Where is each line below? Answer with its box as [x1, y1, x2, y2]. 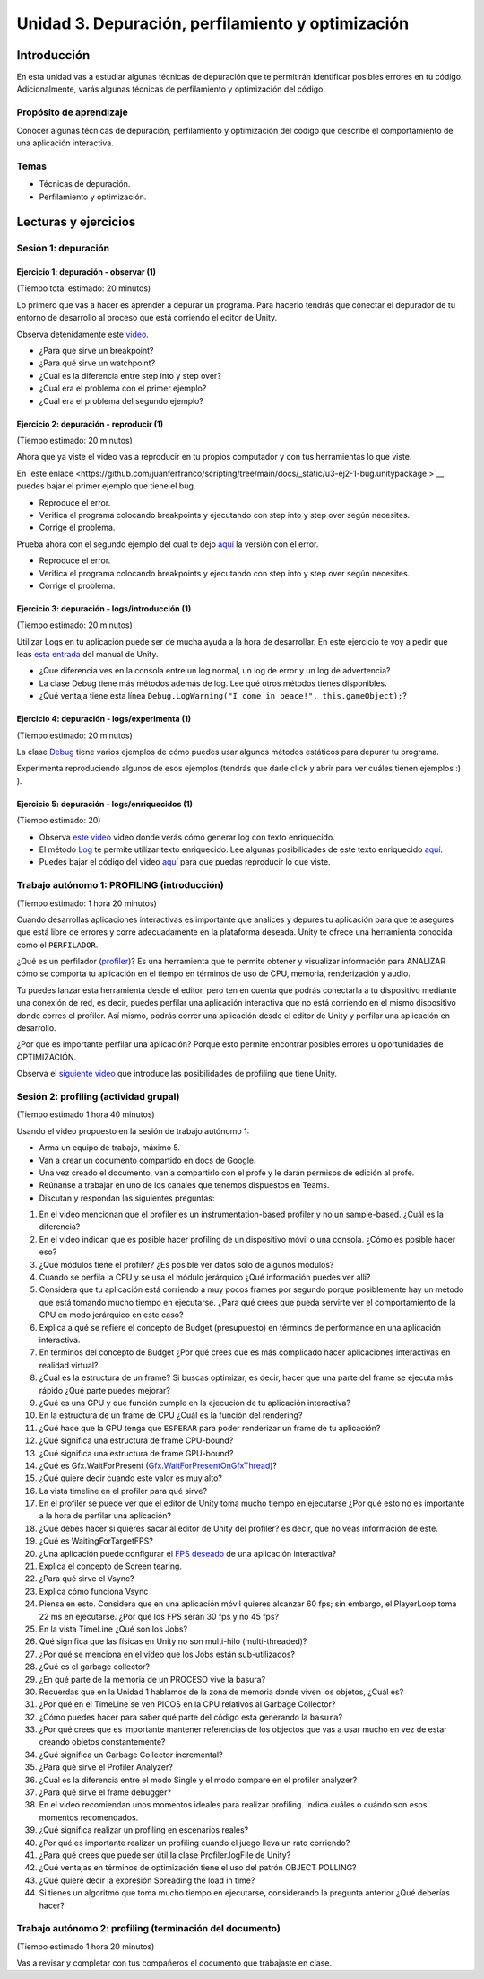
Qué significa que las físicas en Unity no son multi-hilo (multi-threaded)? [39, 1636, 307, 1647]
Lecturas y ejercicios [16, 215, 136, 230]
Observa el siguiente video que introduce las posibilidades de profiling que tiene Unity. [16, 1069, 338, 1079]
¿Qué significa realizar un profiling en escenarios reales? [39, 1825, 249, 1835]
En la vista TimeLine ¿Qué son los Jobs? [39, 1623, 188, 1634]
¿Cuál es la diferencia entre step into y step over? [39, 370, 221, 381]
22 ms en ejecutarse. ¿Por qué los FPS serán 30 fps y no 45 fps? [39, 1611, 280, 1622]
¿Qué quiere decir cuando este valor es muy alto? [39, 1473, 223, 1483]
